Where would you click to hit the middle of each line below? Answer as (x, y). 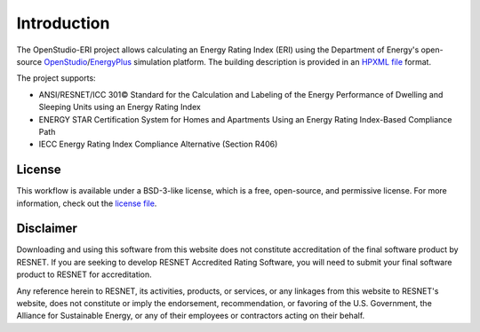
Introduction (63, 23)
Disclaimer (47, 229)
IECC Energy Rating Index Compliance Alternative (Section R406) (158, 144)
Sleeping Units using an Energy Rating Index (120, 107)
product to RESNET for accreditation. (84, 274)
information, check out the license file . (87, 203)
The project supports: (56, 78)
